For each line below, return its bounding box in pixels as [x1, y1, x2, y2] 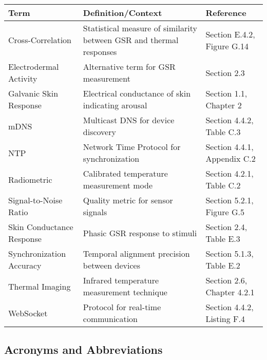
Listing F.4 [205, 313, 245, 325]
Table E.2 [205, 259, 240, 271]
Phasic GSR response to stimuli [83, 226, 197, 239]
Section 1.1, [205, 87, 247, 99]
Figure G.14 [205, 40, 249, 52]
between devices [83, 259, 140, 271]
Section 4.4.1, [205, 141, 254, 153]
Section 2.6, [205, 274, 247, 286]
